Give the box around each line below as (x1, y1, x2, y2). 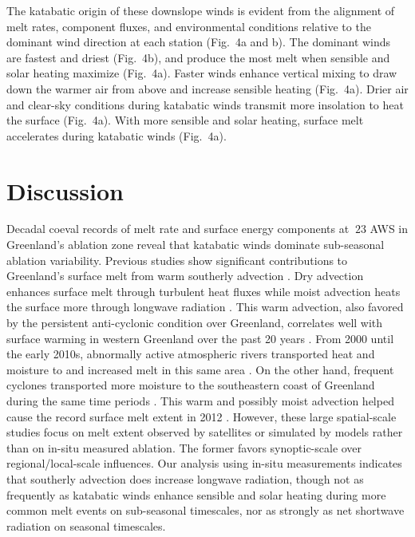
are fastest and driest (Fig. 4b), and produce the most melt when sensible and (6, 49, 390, 65)
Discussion (6, 174, 124, 207)
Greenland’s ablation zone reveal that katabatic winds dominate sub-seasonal (6, 236, 385, 253)
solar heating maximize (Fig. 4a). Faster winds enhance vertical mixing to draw (6, 65, 397, 81)
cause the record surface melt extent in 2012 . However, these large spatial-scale (6, 408, 397, 424)
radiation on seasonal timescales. (6, 517, 166, 534)
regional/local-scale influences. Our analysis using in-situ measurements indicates (6, 455, 402, 472)
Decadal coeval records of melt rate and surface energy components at (6, 220, 350, 237)
